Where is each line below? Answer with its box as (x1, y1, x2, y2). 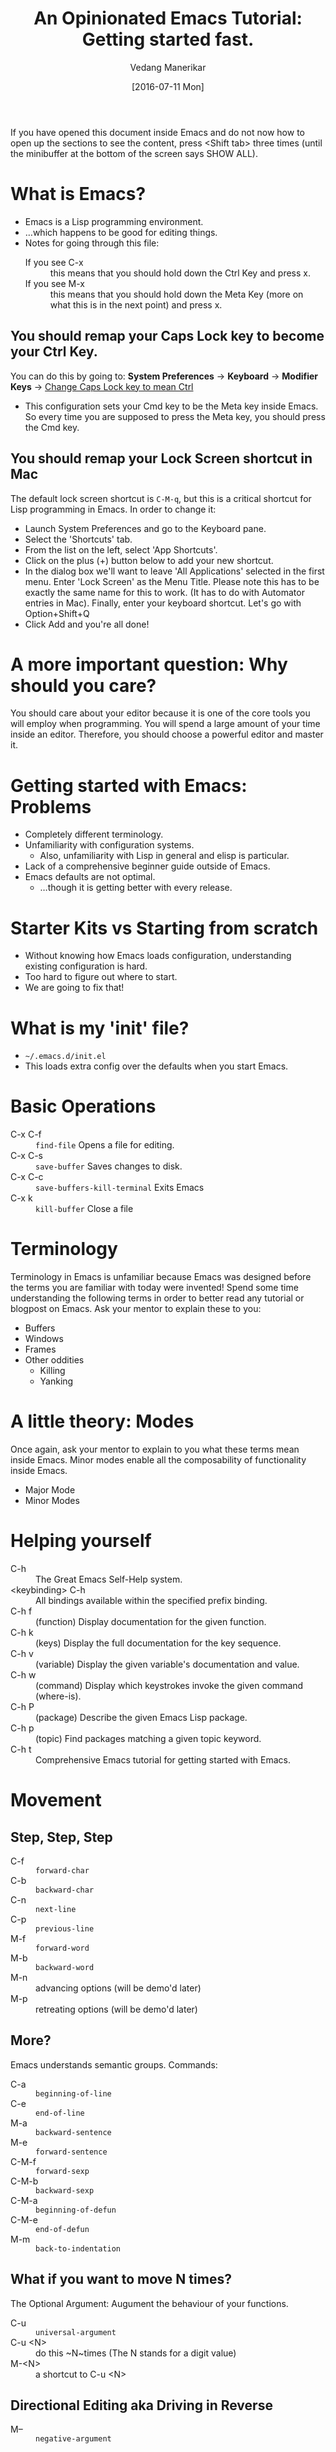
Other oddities (24, 1354, 85, 1366)
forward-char (35, 1866, 90, 1876)
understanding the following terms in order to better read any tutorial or (10, 1292, 305, 1304)
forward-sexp (35, 2166, 90, 2176)
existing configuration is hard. (24, 960, 148, 972)
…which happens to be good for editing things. (24, 226, 218, 238)
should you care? (10, 674, 157, 697)
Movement (10, 1789, 102, 1812)
